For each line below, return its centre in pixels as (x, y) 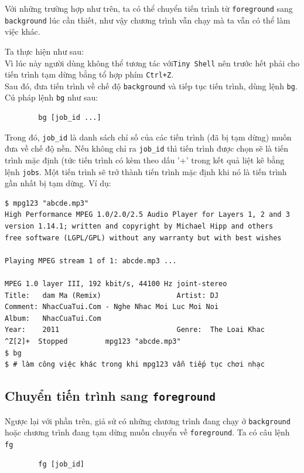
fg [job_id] (62, 464)
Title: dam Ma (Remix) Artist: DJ (112, 295)
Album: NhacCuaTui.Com (53, 318)
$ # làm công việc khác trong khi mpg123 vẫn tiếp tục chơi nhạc (135, 365)
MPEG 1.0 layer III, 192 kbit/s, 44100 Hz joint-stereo (116, 284)
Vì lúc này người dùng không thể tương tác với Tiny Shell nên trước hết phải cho (152, 63)
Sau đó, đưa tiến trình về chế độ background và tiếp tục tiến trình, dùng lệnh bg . (151, 85)
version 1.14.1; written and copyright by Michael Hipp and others (139, 227)
